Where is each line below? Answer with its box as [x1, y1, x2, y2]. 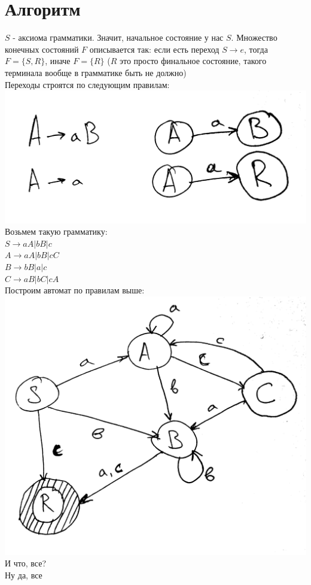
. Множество [231, 31, 278, 44]
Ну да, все [5, 569, 42, 581]
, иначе [45, 54, 71, 67]
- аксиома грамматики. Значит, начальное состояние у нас [13, 31, 224, 44]
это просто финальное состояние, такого [119, 54, 267, 67]
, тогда [243, 43, 268, 55]
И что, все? [5, 557, 47, 569]
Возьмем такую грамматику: [5, 225, 108, 238]
